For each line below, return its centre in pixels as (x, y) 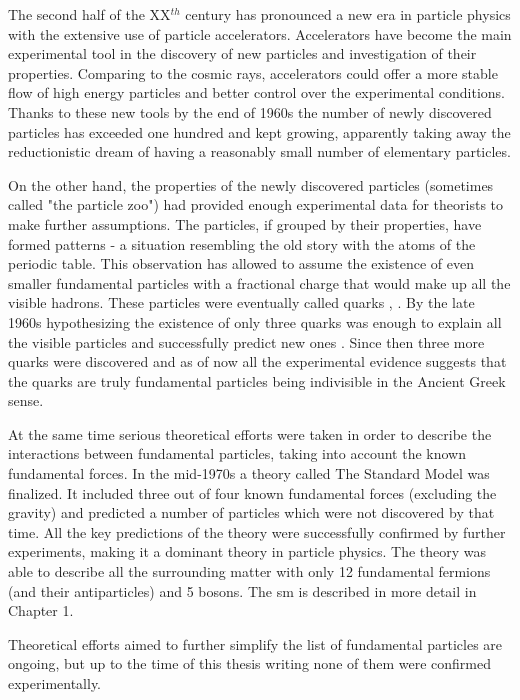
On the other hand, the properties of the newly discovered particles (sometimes (251, 184)
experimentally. (55, 683)
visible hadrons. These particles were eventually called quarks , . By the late (241, 302)
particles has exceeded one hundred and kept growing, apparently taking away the (259, 131)
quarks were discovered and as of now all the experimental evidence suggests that (257, 361)
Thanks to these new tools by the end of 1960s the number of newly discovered (250, 111)
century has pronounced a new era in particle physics (348, 14)
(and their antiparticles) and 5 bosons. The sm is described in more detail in (242, 590)
